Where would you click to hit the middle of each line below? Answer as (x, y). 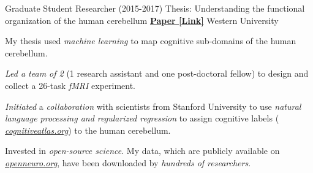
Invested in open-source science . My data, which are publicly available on (142, 151)
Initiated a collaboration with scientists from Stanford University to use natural (153, 106)
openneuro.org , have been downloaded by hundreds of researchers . (128, 162)
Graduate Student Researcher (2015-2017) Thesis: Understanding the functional (155, 8)
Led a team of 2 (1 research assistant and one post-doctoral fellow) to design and (157, 73)
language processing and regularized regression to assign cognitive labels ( (142, 118)
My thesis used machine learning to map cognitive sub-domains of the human (151, 41)
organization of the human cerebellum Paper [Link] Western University (142, 20)
